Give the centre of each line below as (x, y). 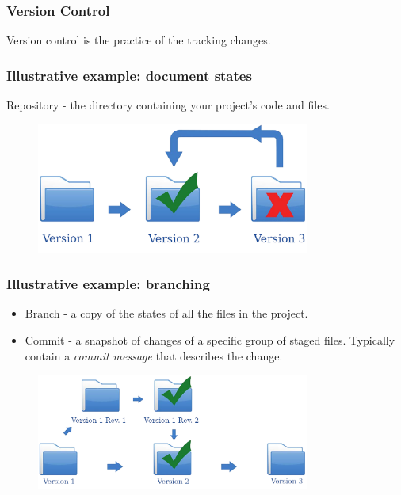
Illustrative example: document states (129, 75)
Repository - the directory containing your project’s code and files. (168, 105)
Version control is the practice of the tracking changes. (139, 40)
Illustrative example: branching (108, 284)
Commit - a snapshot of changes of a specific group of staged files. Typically (210, 340)
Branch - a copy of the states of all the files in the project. (166, 313)
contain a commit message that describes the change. (154, 355)
